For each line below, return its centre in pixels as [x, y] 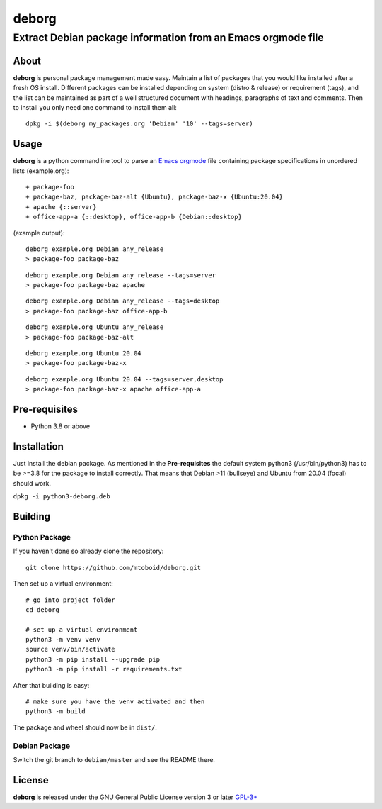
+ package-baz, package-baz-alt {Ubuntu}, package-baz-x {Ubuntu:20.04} [154, 197]
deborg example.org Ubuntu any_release [95, 327]
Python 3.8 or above [60, 426]
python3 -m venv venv [63, 640]
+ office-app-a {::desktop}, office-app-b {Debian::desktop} [134, 217]
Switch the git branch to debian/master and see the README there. [114, 759]
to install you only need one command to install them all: [95, 107]
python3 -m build [56, 712]
